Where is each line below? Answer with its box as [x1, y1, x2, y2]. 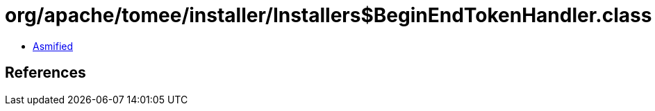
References [5, 64, 86, 82]
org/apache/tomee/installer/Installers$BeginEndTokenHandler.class [5, 3, 652, 27]
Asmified [33, 40, 74, 52]
